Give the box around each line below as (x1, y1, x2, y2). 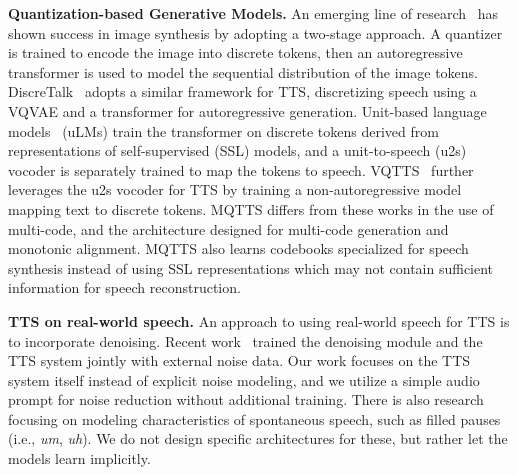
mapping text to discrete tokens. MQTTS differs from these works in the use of (8, 198, 494, 219)
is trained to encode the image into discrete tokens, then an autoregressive (8, 42, 463, 63)
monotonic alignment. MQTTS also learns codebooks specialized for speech (8, 238, 469, 259)
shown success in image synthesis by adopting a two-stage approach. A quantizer (8, 22, 503, 43)
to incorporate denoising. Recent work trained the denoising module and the (8, 330, 483, 351)
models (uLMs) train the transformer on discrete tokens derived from (8, 120, 439, 141)
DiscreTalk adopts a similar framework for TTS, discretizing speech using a (8, 81, 477, 102)
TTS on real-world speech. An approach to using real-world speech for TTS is (8, 310, 510, 331)
